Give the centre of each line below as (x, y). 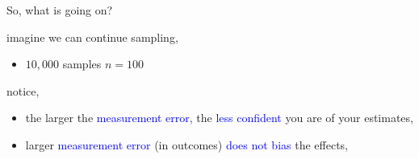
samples (82, 64)
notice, (23, 90)
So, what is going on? (60, 10)
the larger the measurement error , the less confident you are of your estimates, (219, 118)
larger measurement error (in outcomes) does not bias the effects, (186, 144)
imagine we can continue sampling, (92, 37)
